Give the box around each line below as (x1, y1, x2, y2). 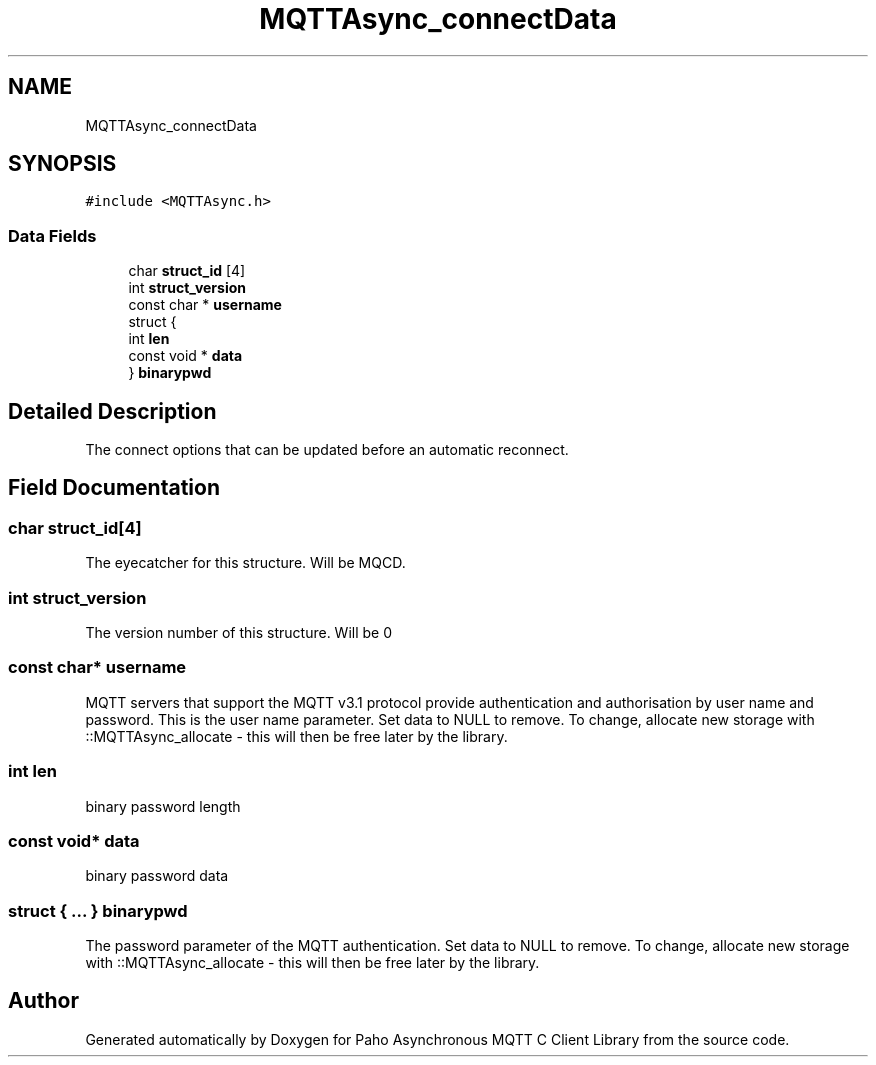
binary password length (85, 797, 241, 815)
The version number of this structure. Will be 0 (85, 624, 393, 641)
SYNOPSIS (8, 151, 117, 177)
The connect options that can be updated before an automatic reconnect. (85, 441, 569, 459)
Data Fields (8, 225, 97, 246)
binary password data (85, 867, 229, 885)
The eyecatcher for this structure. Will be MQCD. (85, 554, 406, 572)
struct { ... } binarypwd (8, 900, 188, 921)
